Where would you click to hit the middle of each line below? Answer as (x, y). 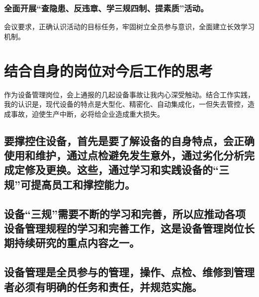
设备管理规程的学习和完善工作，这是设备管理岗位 (124, 228)
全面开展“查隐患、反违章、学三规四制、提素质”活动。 (106, 8)
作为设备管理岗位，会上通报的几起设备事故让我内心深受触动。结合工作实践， (129, 94)
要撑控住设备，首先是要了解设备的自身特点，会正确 (129, 140)
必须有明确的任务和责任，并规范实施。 (108, 286)
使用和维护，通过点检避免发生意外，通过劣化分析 (124, 155)
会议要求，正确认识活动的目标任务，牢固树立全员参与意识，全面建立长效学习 (129, 27)
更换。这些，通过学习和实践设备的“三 (137, 170)
